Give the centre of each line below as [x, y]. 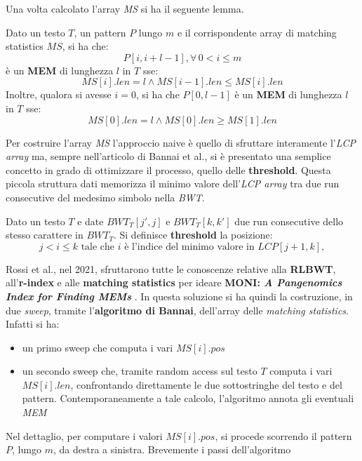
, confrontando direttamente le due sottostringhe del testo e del [206, 384]
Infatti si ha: [33, 324]
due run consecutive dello [289, 221]
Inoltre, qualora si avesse [59, 94]
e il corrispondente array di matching [257, 32]
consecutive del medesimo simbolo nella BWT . [105, 197]
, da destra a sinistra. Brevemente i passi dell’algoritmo [172, 449]
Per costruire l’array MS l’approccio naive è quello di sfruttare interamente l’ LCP [181, 142]
